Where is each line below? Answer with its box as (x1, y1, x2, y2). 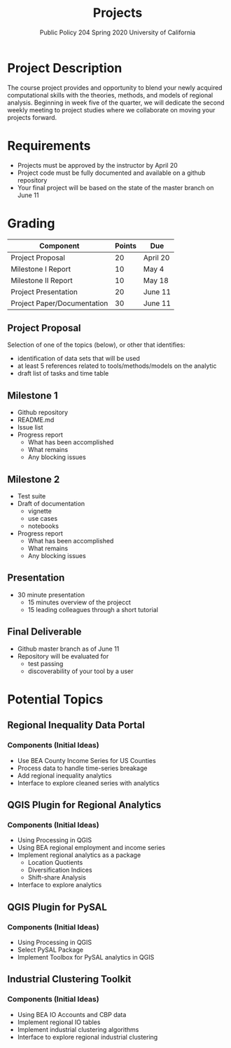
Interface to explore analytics (17, 881, 102, 889)
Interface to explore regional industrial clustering (17, 1033, 158, 1041)
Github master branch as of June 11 (17, 644, 120, 653)
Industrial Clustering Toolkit (7, 974, 132, 986)
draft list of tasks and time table (17, 369, 109, 378)
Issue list (17, 423, 43, 432)
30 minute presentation (17, 590, 85, 599)
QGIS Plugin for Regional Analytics (7, 799, 162, 811)
